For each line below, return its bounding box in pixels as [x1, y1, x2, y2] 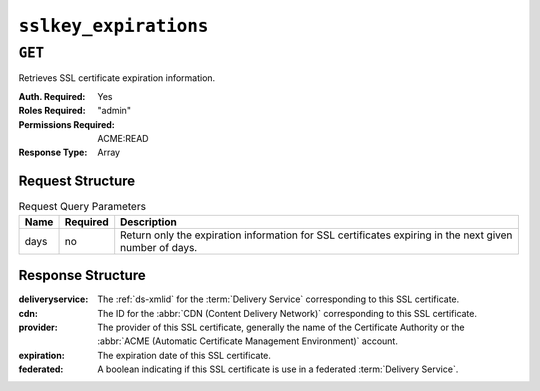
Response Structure [18, 267, 146, 284]
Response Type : [18, 146, 88, 159]
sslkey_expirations [18, 15, 209, 37]
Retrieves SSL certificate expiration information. [18, 72, 216, 84]
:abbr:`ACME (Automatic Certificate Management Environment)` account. [97, 335, 399, 347]
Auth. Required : [18, 90, 86, 102]
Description [120, 215, 177, 229]
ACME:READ [97, 132, 149, 144]
